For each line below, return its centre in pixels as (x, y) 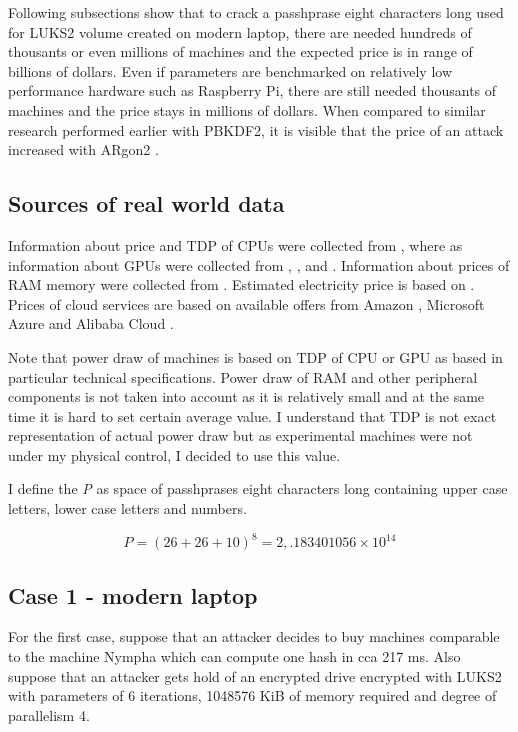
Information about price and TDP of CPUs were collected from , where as (235, 244)
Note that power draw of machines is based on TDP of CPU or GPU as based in (255, 356)
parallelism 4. (49, 714)
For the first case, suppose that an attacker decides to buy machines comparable (254, 636)
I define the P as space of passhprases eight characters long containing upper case (258, 488)
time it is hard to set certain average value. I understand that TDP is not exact (252, 415)
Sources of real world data (146, 203)
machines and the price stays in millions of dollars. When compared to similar (247, 109)
